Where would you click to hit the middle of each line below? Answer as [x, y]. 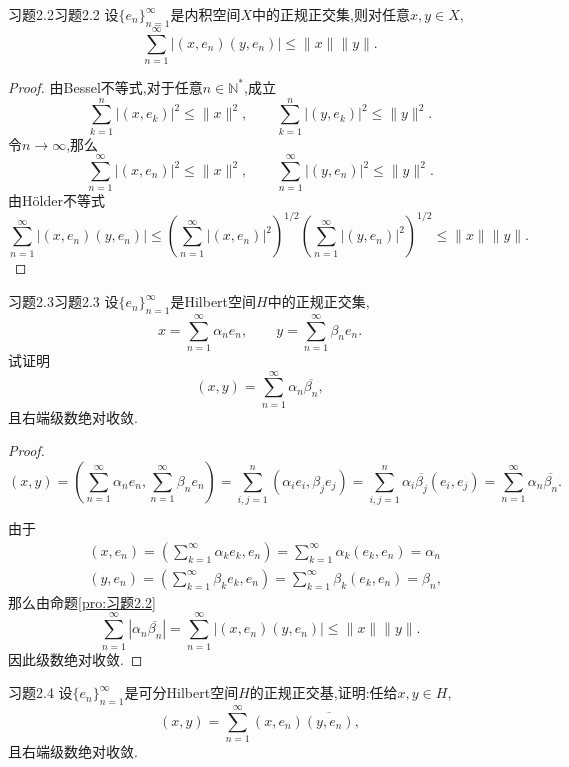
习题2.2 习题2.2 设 [63, 14]
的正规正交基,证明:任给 [323, 692]
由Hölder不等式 [56, 200]
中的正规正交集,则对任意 [331, 14]
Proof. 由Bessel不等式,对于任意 [105, 86]
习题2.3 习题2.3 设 [63, 301]
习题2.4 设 [40, 692]
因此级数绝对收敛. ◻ [75, 658]
